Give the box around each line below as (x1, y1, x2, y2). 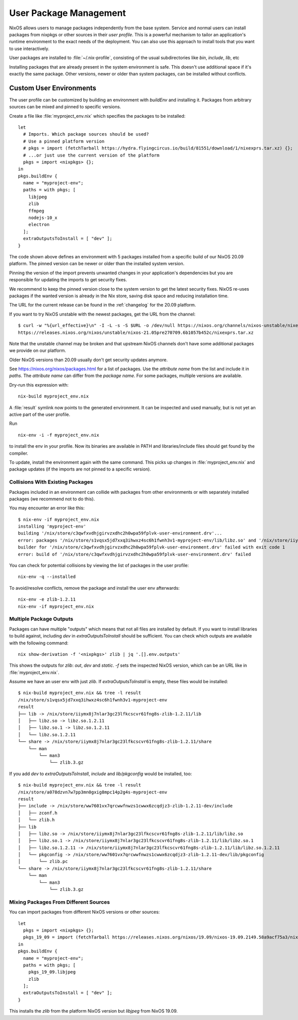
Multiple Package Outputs (9, 616, 74, 623)
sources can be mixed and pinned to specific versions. (9, 104, 121, 110)
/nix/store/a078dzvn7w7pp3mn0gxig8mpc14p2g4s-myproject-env (18, 789, 167, 795)
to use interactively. (9, 45, 50, 52)
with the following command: (9, 640, 69, 646)
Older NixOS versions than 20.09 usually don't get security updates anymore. (9, 357, 168, 363)
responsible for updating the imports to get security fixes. (9, 277, 127, 283)
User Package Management (9, 7, 126, 18)
